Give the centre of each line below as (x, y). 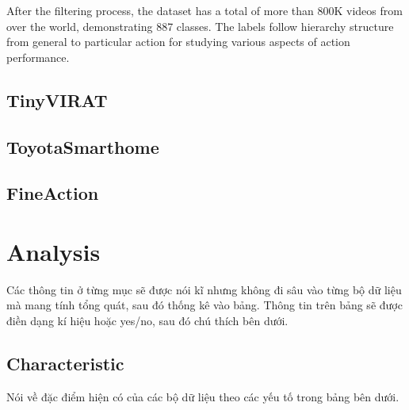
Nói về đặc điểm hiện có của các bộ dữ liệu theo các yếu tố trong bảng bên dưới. (203, 396)
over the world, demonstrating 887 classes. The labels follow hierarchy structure (200, 26)
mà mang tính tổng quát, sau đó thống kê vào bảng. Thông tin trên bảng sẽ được (204, 305)
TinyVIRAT (57, 100)
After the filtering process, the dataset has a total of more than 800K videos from (204, 10)
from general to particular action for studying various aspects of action (178, 42)
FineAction (53, 193)
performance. (38, 57)
